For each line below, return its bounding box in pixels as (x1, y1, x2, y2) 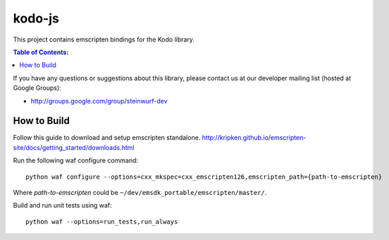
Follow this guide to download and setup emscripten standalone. (13, 134, 201, 142)
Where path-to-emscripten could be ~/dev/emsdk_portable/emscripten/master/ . (13, 188, 267, 196)
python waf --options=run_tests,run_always (25, 217, 178, 225)
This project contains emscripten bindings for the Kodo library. (13, 35, 195, 44)
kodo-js (13, 11, 59, 26)
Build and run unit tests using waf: (13, 201, 112, 210)
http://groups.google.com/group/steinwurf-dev (30, 96, 168, 105)
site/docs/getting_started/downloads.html (13, 143, 135, 151)
